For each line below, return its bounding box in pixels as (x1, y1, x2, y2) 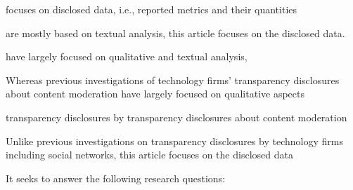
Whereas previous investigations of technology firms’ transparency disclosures (6, 72, 340, 87)
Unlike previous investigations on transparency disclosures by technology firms (6, 133, 343, 148)
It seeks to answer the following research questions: (6, 170, 226, 185)
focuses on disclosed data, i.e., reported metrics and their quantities (6, 2, 297, 16)
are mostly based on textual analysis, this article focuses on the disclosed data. (6, 25, 345, 40)
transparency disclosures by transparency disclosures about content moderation (6, 109, 347, 124)
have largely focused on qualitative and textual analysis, (6, 49, 248, 64)
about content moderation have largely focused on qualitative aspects (6, 86, 304, 101)
